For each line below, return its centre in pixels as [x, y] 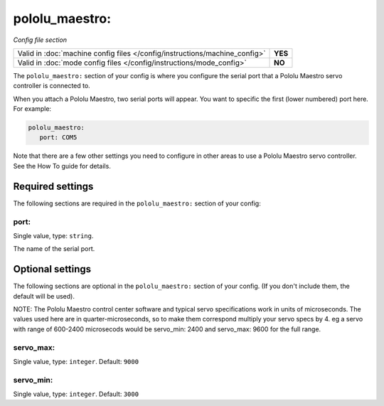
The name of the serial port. [54, 249]
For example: [32, 109]
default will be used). [44, 296]
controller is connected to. [52, 86]
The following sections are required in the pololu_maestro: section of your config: [137, 203]
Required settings [53, 186]
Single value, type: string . [53, 235]
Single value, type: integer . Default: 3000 [76, 394]
